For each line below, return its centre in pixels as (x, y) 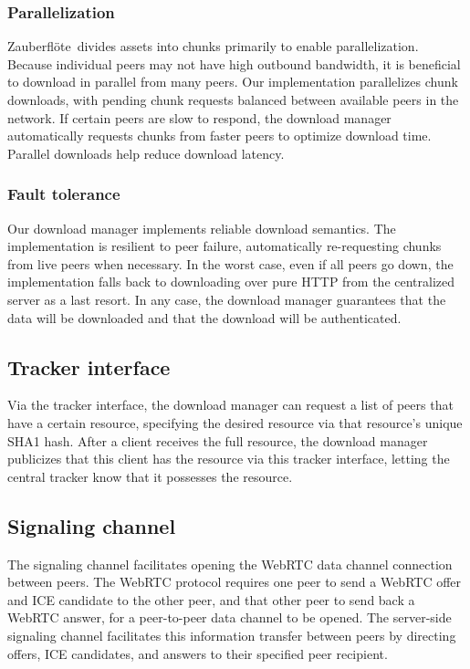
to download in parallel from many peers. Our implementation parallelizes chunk (233, 82)
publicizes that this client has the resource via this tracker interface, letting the (229, 459)
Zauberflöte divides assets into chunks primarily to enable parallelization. (213, 46)
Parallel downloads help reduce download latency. (146, 153)
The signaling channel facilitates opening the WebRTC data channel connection (230, 564)
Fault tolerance (64, 194)
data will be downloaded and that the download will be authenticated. (204, 317)
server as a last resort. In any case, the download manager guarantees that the (227, 299)
